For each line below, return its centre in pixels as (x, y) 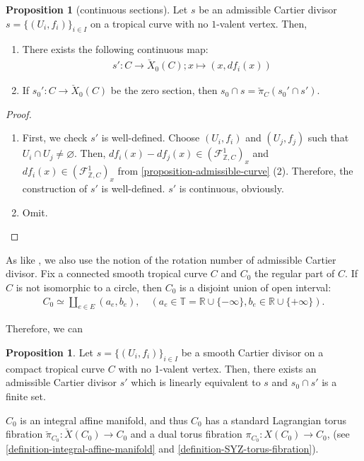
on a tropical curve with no (149, 23)
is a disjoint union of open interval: (256, 287)
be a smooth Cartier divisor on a (252, 352)
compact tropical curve (55, 368)
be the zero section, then (164, 90)
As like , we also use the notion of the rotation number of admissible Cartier (171, 259)
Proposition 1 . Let (50, 352)
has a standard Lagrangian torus (276, 420)
